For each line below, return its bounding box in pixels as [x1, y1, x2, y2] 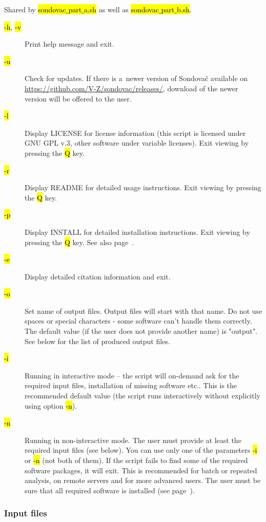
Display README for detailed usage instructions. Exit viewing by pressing [25, 182, 261, 193]
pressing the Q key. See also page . [25, 236, 134, 247]
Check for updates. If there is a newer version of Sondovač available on [25, 73, 248, 84]
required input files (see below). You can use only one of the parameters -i [25, 445, 257, 455]
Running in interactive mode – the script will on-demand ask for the [25, 370, 239, 380]
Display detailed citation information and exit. [25, 271, 171, 282]
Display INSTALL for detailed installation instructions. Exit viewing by [25, 226, 250, 237]
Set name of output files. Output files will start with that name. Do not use [25, 305, 262, 316]
